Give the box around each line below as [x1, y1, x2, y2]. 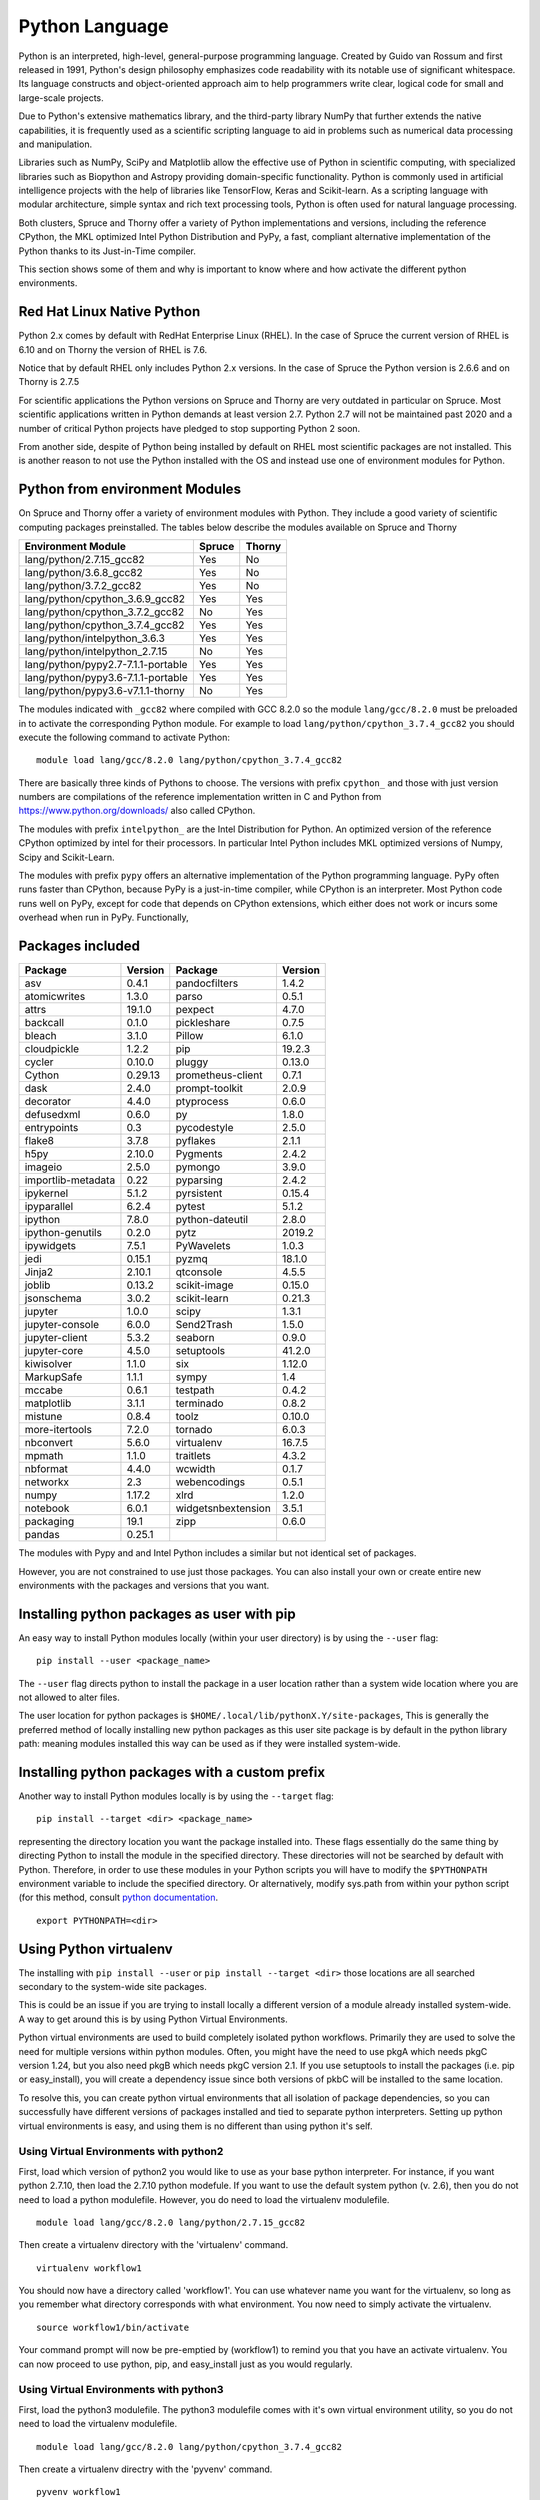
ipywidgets [24, 1239, 77, 1253]
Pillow [175, 1029, 204, 1043]
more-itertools [24, 1423, 92, 1437]
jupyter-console [24, 1318, 100, 1332]
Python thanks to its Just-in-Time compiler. [18, 245, 197, 257]
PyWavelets [175, 1239, 231, 1253]
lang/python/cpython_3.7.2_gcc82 [24, 605, 185, 619]
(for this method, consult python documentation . [18, 1891, 219, 1904]
